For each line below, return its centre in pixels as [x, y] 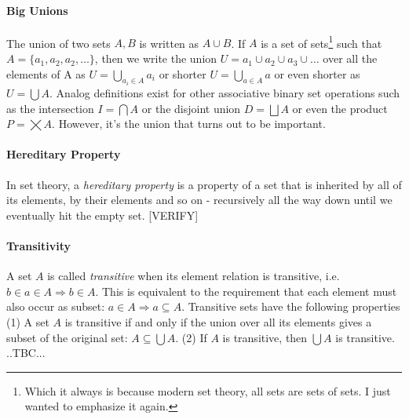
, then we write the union [156, 58]
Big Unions [37, 10]
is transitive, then [265, 337]
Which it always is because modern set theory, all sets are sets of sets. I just [208, 390]
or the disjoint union [191, 108]
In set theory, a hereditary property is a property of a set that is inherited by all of [204, 184]
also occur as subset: [56, 306]
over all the [350, 58]
